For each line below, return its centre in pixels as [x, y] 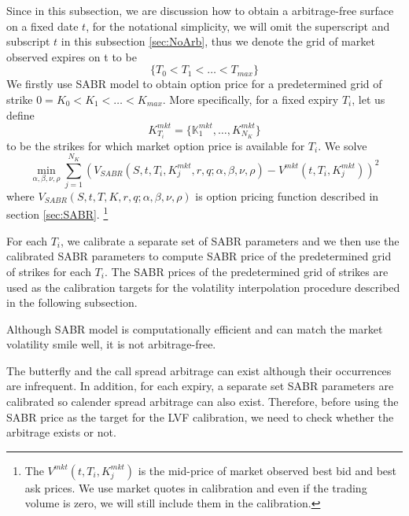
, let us [368, 99]
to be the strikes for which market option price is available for [156, 145]
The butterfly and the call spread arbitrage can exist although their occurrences [199, 370]
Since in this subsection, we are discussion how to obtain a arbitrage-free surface [200, 10]
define [20, 114]
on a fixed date [42, 26]
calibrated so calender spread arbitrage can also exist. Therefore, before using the [203, 402]
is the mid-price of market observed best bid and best [267, 470]
